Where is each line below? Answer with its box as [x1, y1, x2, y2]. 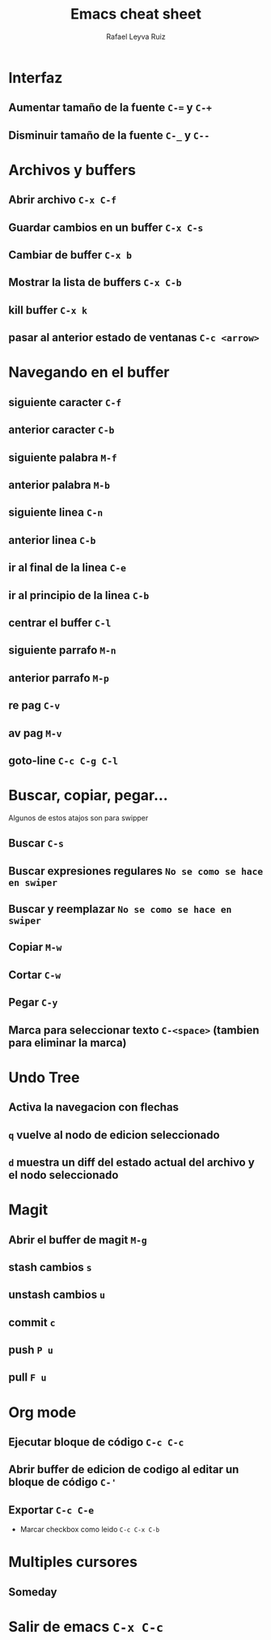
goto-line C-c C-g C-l [8, 753, 119, 767]
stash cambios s [8, 1260, 92, 1274]
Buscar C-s [8, 837, 65, 850]
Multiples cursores [8, 1553, 138, 1571]
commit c [8, 1315, 56, 1330]
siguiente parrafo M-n [8, 644, 116, 657]
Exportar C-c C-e [8, 1503, 95, 1517]
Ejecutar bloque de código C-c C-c [8, 1436, 184, 1449]
